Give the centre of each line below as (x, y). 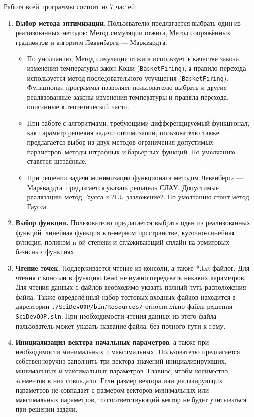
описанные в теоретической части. (78, 106)
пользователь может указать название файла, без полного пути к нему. (120, 325)
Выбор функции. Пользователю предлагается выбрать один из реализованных (133, 223)
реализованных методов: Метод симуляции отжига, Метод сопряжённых (123, 33)
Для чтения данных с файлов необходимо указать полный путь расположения (131, 287)
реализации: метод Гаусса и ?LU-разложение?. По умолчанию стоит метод (138, 197)
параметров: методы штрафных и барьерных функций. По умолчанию (131, 151)
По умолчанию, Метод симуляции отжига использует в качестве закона (133, 58)
